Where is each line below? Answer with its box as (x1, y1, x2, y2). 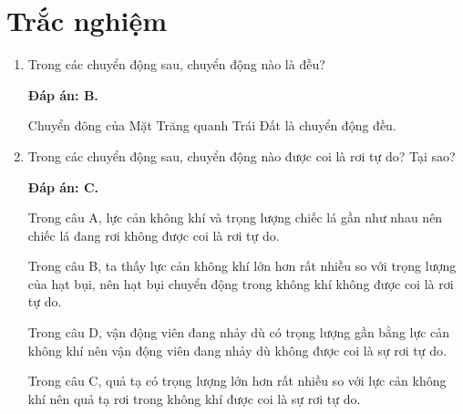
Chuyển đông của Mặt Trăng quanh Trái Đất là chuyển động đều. (27, 116, 396, 135)
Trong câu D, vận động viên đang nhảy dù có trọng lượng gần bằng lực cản (27, 323, 450, 342)
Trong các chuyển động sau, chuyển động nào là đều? (27, 55, 325, 74)
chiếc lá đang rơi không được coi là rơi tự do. (27, 225, 280, 244)
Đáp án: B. (27, 85, 98, 104)
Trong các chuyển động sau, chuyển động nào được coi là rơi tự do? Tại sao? (27, 146, 456, 165)
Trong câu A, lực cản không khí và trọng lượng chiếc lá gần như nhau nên (27, 208, 443, 227)
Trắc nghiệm (6, 2, 168, 39)
